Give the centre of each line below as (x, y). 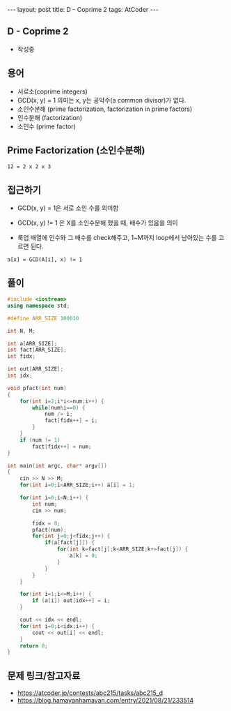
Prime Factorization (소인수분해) (76, 150)
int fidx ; (22, 357)
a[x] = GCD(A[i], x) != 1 (45, 260)
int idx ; (20, 376)
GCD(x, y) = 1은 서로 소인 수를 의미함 (68, 208)
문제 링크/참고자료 (44, 676)
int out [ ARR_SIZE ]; (35, 369)
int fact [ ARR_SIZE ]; (37, 350)
